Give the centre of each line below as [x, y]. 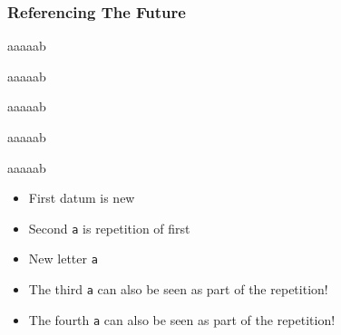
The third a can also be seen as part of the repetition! [178, 289]
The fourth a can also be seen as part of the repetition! [182, 319]
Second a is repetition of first [109, 228]
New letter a [63, 258]
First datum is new [82, 198]
